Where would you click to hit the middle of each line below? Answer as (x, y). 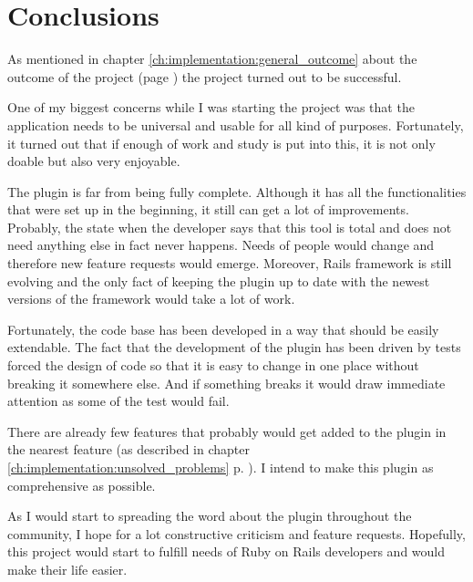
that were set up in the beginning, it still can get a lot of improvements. (208, 209)
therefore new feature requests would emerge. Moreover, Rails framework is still (230, 263)
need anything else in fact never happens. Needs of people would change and (221, 245)
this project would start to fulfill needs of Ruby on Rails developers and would (226, 551)
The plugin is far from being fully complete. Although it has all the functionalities (237, 191)
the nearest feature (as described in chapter (129, 449)
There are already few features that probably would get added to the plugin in (227, 431)
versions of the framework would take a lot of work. (151, 299)
